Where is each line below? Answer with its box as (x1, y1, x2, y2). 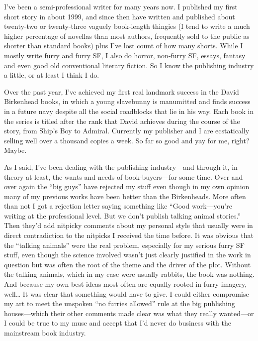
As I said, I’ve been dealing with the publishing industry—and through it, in (4, 161, 238, 172)
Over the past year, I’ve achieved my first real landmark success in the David (4, 86, 239, 97)
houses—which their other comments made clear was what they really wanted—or (4, 308, 254, 318)
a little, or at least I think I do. (4, 70, 99, 80)
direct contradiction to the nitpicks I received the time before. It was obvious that (4, 230, 254, 240)
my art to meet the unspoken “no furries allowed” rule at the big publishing (4, 298, 235, 309)
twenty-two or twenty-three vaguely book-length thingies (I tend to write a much (4, 21, 250, 31)
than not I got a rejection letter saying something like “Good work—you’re (4, 201, 232, 211)
